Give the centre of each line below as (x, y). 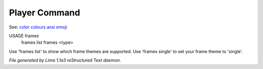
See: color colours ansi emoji (38, 27)
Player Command (45, 13)
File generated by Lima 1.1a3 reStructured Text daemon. (65, 60)
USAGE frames (24, 36)
